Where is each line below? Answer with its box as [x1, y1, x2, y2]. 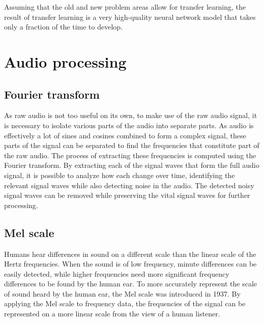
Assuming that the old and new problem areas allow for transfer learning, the [4, 2, 246, 12]
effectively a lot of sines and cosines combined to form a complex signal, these [4, 130, 246, 140]
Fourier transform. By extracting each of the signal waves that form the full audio [4, 160, 259, 170]
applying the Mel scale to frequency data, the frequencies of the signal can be [4, 298, 246, 309]
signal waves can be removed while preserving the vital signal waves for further [4, 190, 250, 200]
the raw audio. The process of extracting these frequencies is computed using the [4, 150, 256, 160]
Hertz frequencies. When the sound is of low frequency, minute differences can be [4, 258, 257, 269]
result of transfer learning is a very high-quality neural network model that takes [4, 11, 256, 22]
